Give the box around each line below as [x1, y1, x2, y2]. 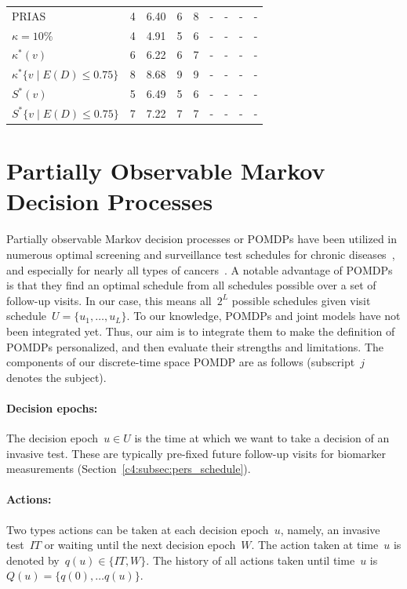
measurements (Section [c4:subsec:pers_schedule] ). [6, 460, 251, 477]
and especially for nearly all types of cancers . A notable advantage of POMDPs [6, 261, 393, 278]
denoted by [6, 551, 60, 568]
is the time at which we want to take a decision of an [134, 430, 390, 446]
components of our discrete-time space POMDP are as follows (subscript [6, 354, 355, 370]
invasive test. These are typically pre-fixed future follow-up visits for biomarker [6, 445, 387, 461]
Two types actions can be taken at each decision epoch [6, 521, 269, 537]
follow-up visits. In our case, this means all [6, 292, 212, 308]
